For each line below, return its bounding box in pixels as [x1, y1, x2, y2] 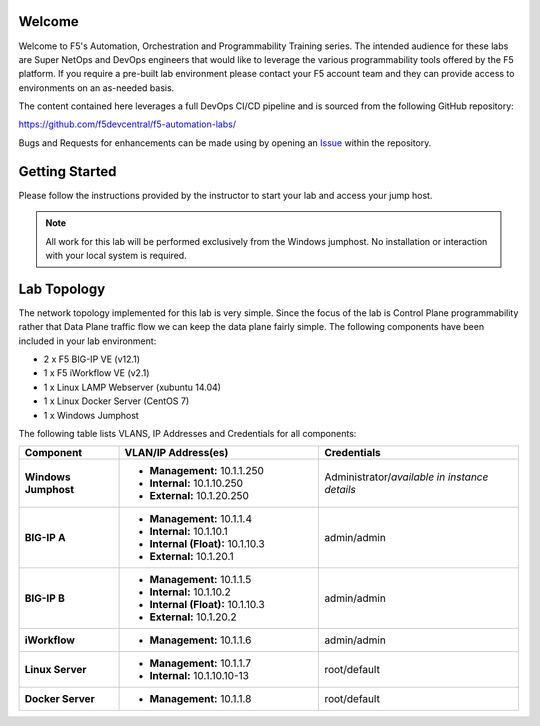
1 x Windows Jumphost [43, 409, 139, 421]
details [324, 483, 357, 497]
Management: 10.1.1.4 [149, 512, 253, 526]
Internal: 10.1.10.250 [149, 476, 244, 490]
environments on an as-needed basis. [18, 81, 175, 94]
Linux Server [24, 663, 87, 677]
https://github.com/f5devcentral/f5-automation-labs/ [18, 118, 237, 130]
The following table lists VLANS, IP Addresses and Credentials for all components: [18, 427, 357, 439]
